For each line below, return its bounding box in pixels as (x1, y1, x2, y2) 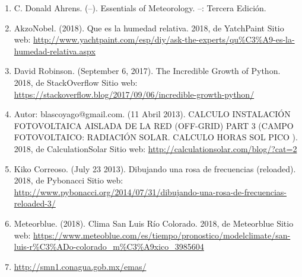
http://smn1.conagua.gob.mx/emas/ (14, 260, 147, 272)
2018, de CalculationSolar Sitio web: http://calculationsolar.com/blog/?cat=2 (14, 142, 297, 154)
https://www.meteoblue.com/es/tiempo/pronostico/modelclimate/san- (33, 228, 291, 241)
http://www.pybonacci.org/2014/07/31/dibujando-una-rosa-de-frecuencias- (14, 185, 287, 198)
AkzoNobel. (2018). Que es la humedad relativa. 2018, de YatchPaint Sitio (14, 21, 284, 34)
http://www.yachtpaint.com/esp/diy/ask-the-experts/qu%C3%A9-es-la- (33, 33, 295, 46)
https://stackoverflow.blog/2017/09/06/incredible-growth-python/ (14, 88, 255, 100)
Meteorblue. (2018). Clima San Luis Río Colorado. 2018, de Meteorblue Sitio (14, 217, 294, 229)
